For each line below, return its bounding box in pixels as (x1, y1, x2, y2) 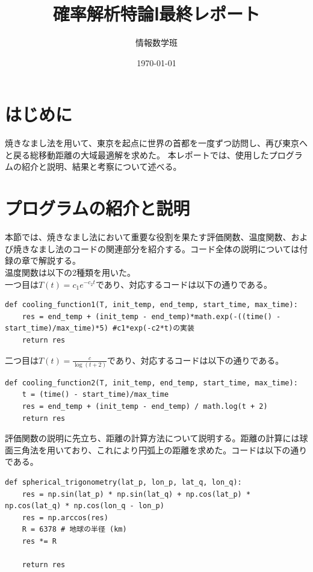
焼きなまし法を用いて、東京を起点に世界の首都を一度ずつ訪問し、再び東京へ (5, 137, 308, 149)
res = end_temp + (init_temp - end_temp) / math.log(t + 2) (22, 402, 268, 411)
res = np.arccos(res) (22, 513, 108, 522)
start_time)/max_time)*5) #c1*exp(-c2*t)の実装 (5, 324, 194, 333)
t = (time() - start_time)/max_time (22, 390, 169, 399)
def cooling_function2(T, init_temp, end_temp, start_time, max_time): (5, 378, 298, 387)
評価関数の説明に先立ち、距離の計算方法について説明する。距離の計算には (5, 432, 300, 444)
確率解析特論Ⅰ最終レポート (52, 1, 261, 26)
